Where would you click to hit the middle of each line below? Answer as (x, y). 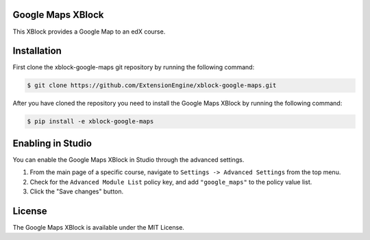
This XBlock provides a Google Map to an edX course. (89, 32)
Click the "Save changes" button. (77, 191)
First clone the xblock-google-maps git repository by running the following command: (134, 67)
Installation (37, 51)
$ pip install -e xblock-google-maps (90, 121)
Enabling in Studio (52, 143)
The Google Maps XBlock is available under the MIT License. (99, 227)
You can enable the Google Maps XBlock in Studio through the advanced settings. (128, 159)
